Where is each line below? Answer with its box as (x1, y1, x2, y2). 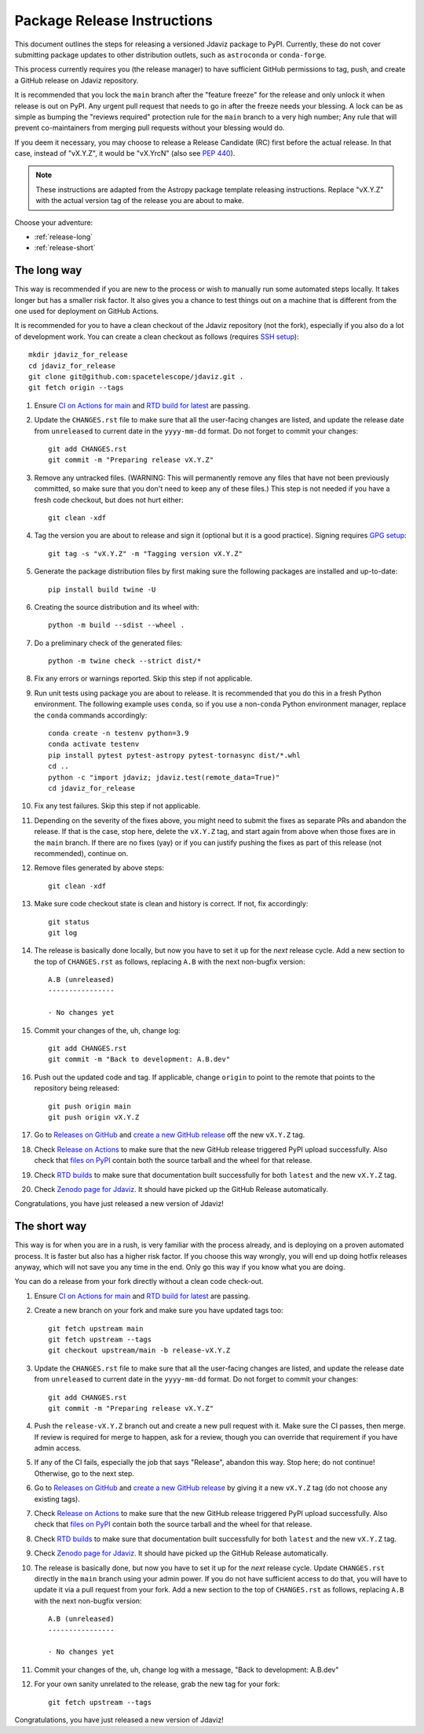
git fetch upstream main (48, 1324, 144, 1333)
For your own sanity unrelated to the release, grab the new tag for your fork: (34, 1680, 280, 1689)
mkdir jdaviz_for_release (28, 350, 129, 360)
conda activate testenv (48, 740, 140, 749)
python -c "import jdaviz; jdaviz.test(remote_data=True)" (48, 773, 280, 782)
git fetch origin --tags (28, 383, 124, 393)
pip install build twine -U (48, 585, 156, 594)
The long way (14, 264, 82, 277)
